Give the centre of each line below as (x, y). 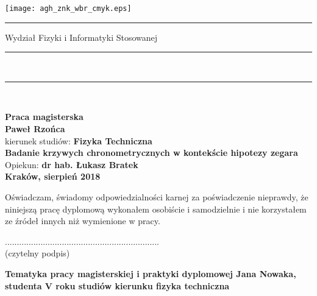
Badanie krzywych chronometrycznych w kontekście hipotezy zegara (151, 153)
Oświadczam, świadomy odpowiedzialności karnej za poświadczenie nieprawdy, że (157, 197)
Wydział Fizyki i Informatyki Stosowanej (81, 37)
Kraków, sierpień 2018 (53, 176)
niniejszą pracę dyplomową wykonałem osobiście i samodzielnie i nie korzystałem (156, 209)
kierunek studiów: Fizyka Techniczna (79, 140)
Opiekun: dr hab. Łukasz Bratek (72, 164)
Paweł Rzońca (35, 129)
